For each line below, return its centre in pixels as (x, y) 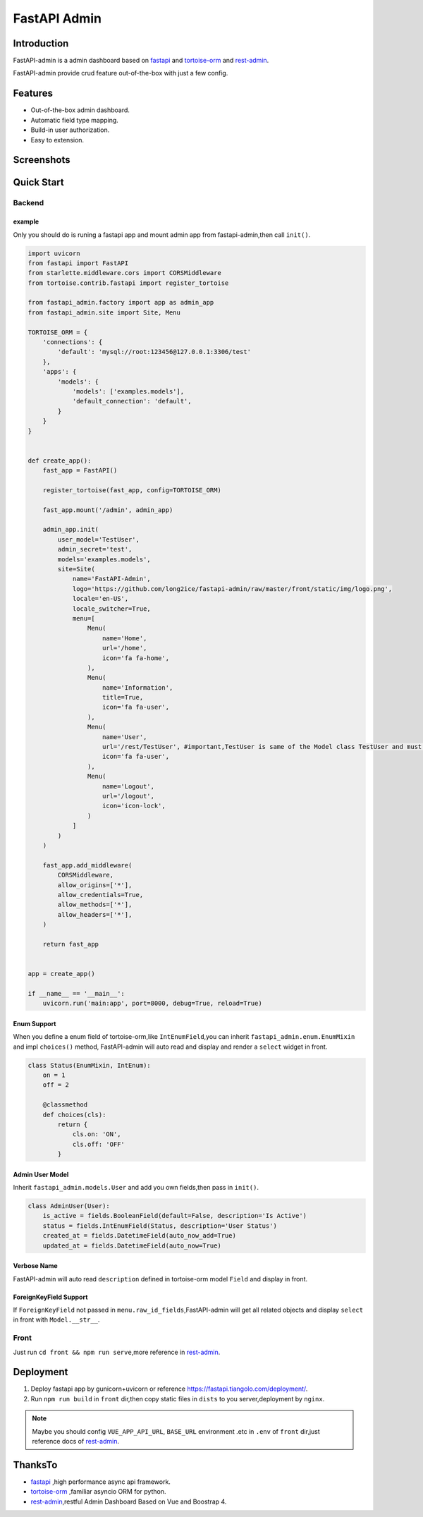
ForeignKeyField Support (50, 1297)
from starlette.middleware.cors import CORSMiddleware (124, 273)
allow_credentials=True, (100, 895)
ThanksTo (35, 1464)
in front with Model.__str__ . (56, 1320)
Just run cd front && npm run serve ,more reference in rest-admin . (117, 1352)
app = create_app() (61, 974)
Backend (29, 203)
